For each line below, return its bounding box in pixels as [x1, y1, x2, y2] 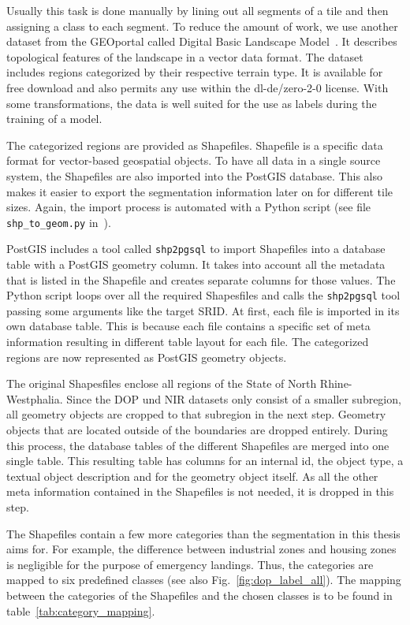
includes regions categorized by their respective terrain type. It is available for [6, 64, 383, 80]
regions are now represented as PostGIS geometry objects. [6, 348, 287, 365]
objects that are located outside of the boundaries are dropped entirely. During [6, 422, 388, 438]
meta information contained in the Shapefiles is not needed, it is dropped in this [6, 483, 394, 500]
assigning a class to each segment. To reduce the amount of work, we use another [6, 17, 398, 34]
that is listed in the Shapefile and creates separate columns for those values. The [6, 271, 396, 288]
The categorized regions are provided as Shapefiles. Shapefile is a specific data [6, 136, 383, 153]
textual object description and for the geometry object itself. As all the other [6, 467, 378, 484]
